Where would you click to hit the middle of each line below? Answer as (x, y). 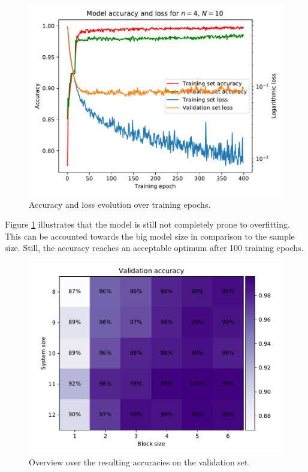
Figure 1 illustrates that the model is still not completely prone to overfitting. (147, 224)
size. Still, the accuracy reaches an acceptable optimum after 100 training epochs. (154, 248)
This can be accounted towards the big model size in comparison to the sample (150, 236)
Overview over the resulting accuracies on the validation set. (140, 461)
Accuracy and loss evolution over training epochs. (120, 204)
